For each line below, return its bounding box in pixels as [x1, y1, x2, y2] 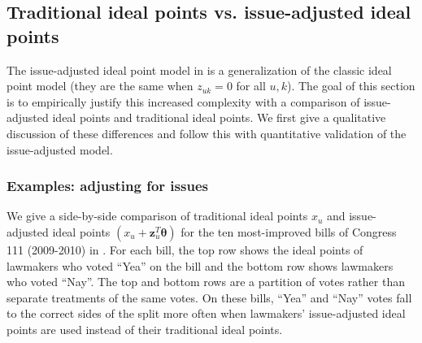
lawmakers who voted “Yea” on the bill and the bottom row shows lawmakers [7, 257, 394, 274]
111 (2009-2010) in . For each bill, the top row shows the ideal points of [7, 241, 363, 258]
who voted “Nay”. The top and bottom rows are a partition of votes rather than [7, 273, 405, 290]
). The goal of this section [286, 77, 415, 94]
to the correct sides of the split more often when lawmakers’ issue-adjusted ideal [7, 305, 406, 322]
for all [236, 77, 266, 94]
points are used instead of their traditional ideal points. [7, 320, 283, 337]
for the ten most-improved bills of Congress [181, 223, 397, 240]
